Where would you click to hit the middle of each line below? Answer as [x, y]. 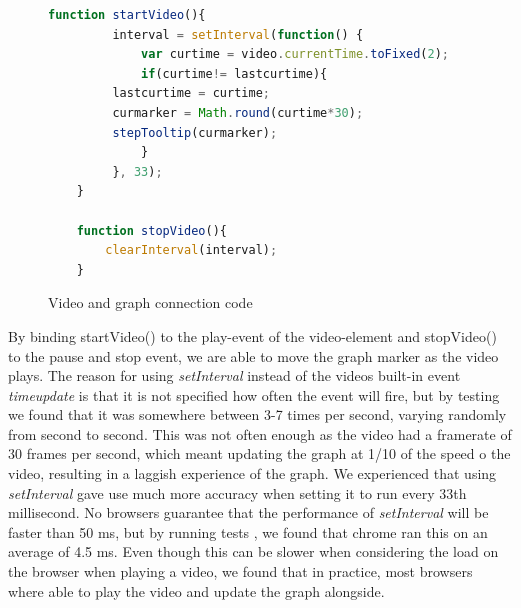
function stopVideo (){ [152, 230]
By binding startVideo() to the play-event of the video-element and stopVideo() [252, 335]
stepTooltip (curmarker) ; [195, 132]
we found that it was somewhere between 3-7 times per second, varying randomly [257, 414]
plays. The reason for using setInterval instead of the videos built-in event [234, 375]
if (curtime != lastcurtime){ [234, 73]
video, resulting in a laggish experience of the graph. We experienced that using [252, 473]
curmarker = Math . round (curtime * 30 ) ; [238, 112]
